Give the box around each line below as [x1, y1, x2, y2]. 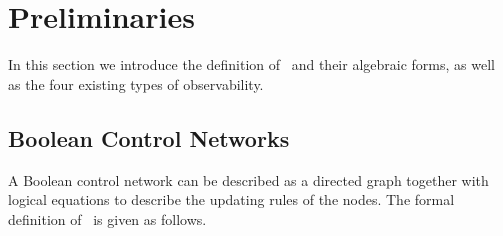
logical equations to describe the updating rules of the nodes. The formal [8, 189, 455, 210]
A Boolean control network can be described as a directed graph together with [8, 169, 489, 190]
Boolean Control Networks [8, 122, 290, 153]
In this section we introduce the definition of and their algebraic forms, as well [8, 54, 495, 75]
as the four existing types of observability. [8, 73, 264, 94]
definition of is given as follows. [8, 208, 207, 229]
